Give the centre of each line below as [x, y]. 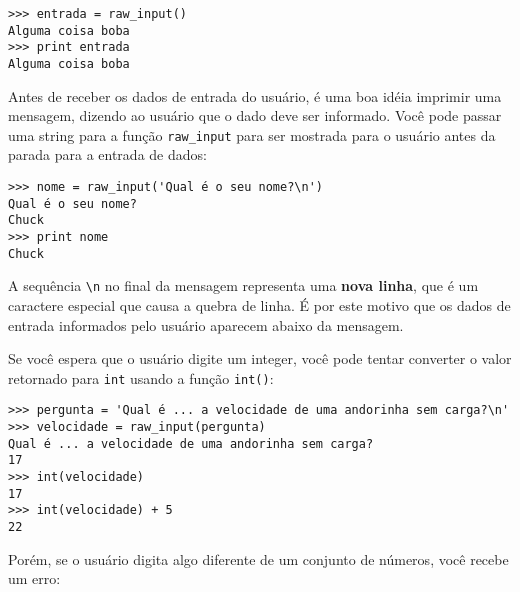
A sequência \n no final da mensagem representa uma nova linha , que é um [243, 285]
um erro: [34, 578]
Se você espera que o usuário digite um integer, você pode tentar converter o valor [260, 358]
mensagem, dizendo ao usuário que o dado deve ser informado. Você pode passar [255, 115]
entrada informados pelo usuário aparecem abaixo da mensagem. [206, 324]
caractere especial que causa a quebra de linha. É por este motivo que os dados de [259, 305]
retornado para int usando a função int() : [141, 377]
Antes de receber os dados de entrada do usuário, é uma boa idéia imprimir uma [255, 95]
